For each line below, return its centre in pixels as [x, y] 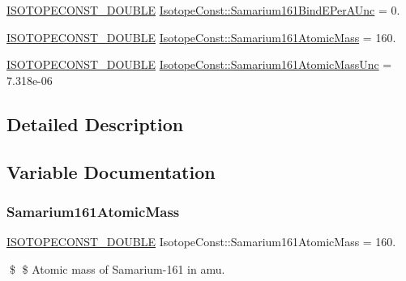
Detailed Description [95, 123]
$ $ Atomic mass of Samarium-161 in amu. [117, 268]
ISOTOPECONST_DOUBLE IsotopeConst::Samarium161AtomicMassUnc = [199, 64]
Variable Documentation [111, 171]
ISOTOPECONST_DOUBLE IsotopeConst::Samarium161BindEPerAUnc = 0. [203, 10]
